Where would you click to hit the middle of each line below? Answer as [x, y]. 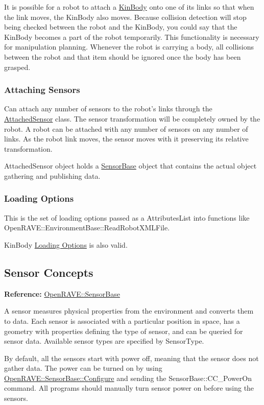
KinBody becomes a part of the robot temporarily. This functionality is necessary [132, 37]
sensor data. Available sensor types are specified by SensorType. [104, 341]
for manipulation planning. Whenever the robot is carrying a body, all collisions [129, 47]
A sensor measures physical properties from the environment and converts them [129, 311]
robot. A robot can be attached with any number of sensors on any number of [126, 128]
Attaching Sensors [42, 90]
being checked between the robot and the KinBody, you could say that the [121, 27]
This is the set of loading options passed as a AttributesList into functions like [127, 217]
